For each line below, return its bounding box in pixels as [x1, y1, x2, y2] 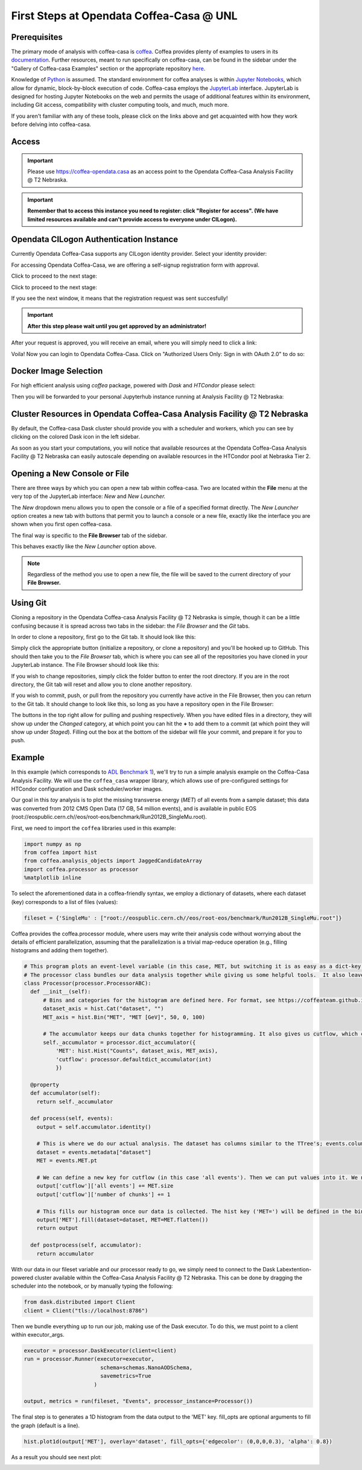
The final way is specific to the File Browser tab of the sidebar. [11, 532, 168, 539]
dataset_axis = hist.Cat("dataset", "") [43, 1005, 164, 1012]
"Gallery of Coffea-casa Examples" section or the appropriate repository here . [11, 65, 206, 72]
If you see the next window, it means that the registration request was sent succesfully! [11, 294, 228, 302]
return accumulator [36, 1250, 95, 1257]
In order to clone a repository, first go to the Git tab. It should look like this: [11, 634, 196, 641]
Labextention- [276, 1265, 312, 1273]
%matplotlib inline [24, 874, 81, 881]
